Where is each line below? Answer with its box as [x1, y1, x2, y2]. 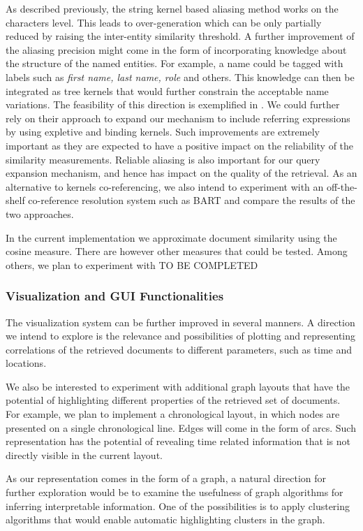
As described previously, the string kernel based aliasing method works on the [6, 1, 339, 15]
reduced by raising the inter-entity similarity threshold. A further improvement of [6, 29, 355, 43]
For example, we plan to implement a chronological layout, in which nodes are [6, 407, 340, 421]
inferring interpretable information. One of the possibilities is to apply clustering [6, 498, 350, 513]
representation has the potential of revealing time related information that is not [6, 434, 350, 449]
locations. [6, 356, 47, 370]
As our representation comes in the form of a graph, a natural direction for [6, 471, 327, 486]
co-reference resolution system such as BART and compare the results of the [28, 193, 355, 208]
